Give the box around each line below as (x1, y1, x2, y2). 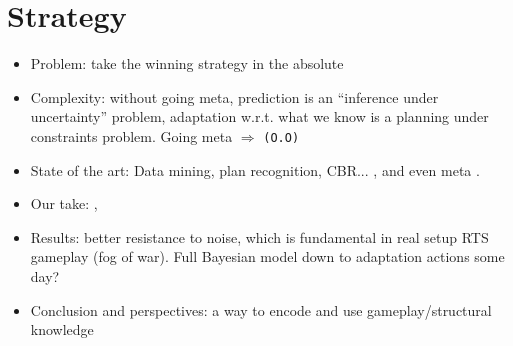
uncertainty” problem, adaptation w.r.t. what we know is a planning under (30, 106, 489, 127)
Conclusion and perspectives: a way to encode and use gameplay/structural (30, 299, 492, 320)
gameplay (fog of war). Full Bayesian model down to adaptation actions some (30, 246, 505, 267)
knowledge (30, 319, 94, 340)
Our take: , (30, 193, 98, 214)
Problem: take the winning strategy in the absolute (30, 53, 344, 74)
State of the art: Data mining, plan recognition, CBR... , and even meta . (30, 159, 480, 180)
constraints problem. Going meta (30, 125, 233, 146)
